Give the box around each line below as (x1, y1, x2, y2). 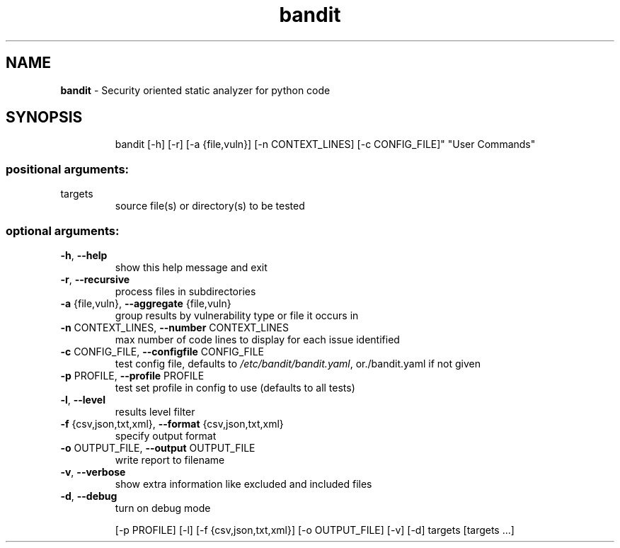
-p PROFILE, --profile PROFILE (60, 369, 205, 382)
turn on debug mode (115, 501, 211, 514)
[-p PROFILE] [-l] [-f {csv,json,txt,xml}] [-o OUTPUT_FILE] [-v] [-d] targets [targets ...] (115, 523, 515, 536)
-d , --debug (60, 489, 117, 502)
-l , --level (60, 393, 105, 406)
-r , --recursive (60, 273, 130, 285)
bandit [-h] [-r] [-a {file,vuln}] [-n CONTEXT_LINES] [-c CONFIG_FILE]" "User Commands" (115, 138, 536, 151)
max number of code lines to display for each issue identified (115, 333, 400, 346)
